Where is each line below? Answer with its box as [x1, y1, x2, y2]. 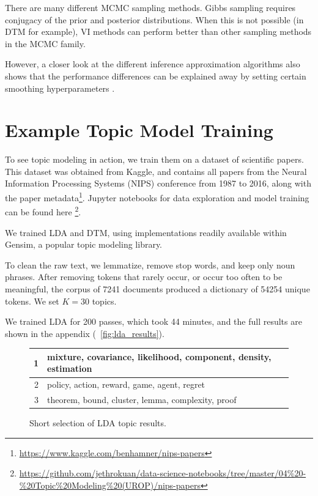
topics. [92, 294, 117, 307]
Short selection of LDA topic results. [29, 416, 166, 429]
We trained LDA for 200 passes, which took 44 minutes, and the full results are [5, 315, 302, 328]
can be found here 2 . [5, 204, 81, 218]
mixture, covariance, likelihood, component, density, [47, 350, 272, 363]
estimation [47, 362, 92, 375]
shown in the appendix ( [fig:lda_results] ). [5, 327, 165, 339]
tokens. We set [5, 294, 59, 307]
